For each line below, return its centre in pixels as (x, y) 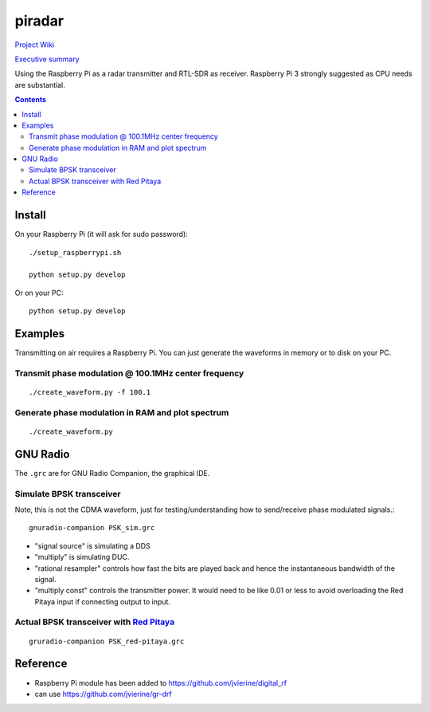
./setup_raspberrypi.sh (75, 252)
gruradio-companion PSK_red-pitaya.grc (107, 641)
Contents (31, 100)
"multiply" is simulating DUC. (82, 557)
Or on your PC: (39, 293)
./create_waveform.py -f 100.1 (90, 392)
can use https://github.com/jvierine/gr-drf (104, 694)
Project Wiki (35, 45)
